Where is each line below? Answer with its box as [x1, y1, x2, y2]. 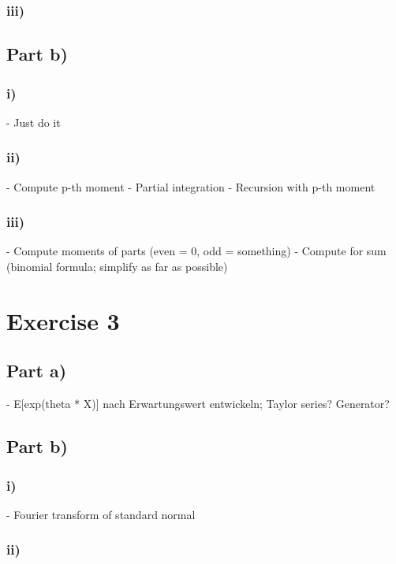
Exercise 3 [6, 304, 120, 336]
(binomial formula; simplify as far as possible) [6, 258, 228, 275]
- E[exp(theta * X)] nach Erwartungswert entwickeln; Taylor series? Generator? [6, 395, 390, 412]
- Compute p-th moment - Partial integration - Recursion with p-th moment [6, 178, 375, 195]
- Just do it [6, 113, 61, 130]
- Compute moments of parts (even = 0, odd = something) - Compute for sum [6, 243, 387, 259]
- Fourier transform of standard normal [6, 506, 196, 522]
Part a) [6, 358, 67, 383]
